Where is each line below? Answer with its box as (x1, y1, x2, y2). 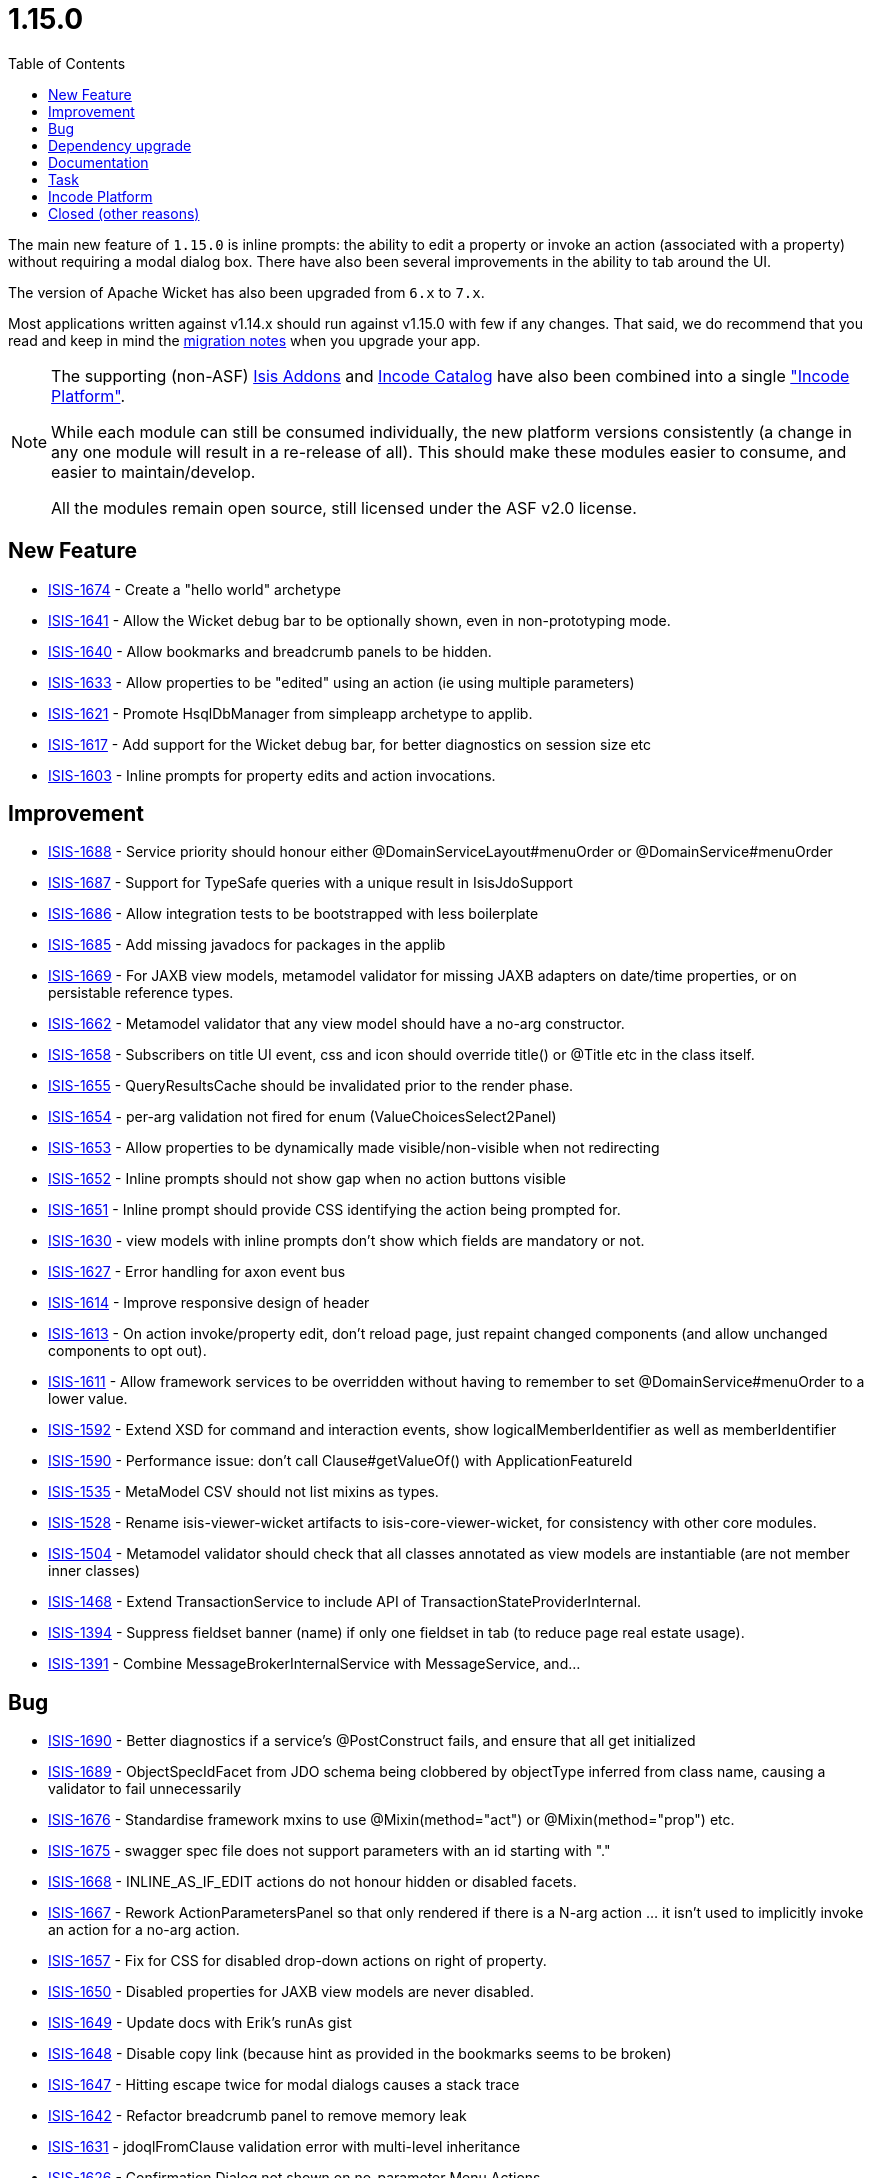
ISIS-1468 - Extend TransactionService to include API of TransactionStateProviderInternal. (48, 1593, 642, 1611)
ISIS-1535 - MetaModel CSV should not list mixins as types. (48, 1483, 439, 1501)
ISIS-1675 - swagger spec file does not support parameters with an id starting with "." (48, 1842, 611, 1860)
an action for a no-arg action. (48, 1921, 240, 1939)
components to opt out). (48, 1342, 207, 1360)
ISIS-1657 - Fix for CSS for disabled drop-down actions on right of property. (48, 1952, 547, 1970)
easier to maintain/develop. (51, 461, 256, 482)
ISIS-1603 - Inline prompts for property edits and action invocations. (48, 766, 496, 784)
